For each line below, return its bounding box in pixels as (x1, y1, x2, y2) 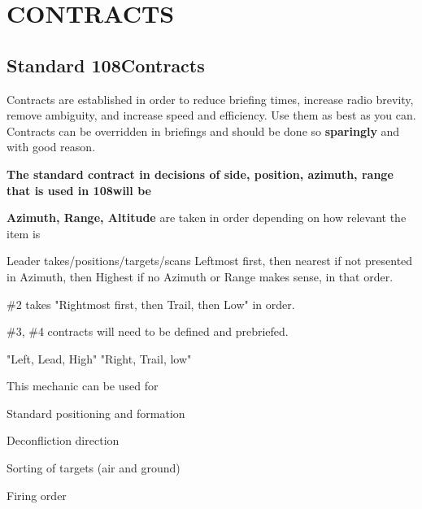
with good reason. (7, 138, 96, 155)
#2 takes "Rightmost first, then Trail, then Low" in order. (7, 295, 295, 312)
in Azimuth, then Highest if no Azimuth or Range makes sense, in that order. (7, 268, 394, 285)
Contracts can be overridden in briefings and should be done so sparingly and (7, 122, 400, 139)
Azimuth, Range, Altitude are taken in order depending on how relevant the (7, 209, 407, 226)
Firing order (7, 486, 67, 503)
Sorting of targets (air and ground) (7, 459, 181, 476)
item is (7, 224, 41, 241)
